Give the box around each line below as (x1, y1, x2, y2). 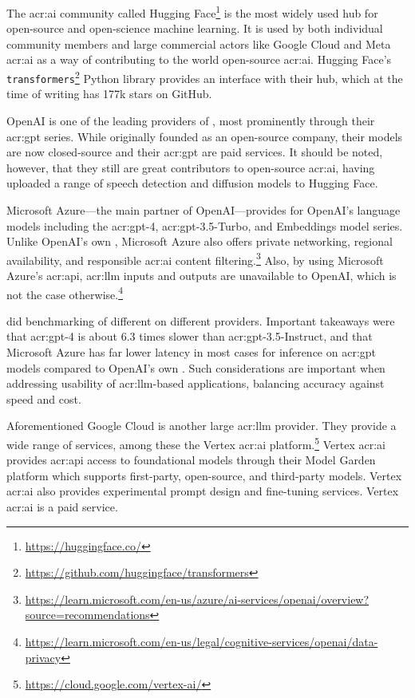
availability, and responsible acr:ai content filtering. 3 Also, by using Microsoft (6, 249, 384, 268)
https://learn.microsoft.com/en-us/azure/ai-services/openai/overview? (25, 590, 370, 607)
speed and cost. (6, 390, 81, 407)
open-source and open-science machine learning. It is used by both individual (6, 20, 383, 37)
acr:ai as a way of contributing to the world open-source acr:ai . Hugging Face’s (6, 51, 392, 68)
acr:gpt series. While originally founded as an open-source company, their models (6, 128, 403, 144)
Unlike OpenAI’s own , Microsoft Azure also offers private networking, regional (6, 233, 393, 250)
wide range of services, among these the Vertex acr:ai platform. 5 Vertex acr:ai (6, 433, 385, 452)
